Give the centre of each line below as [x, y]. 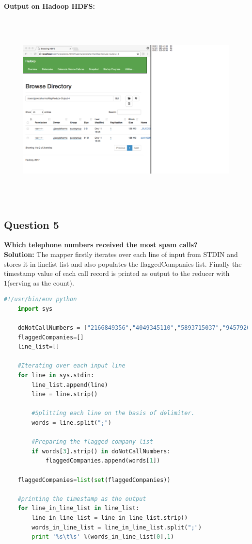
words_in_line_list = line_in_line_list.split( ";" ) [117, 527]
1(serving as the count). [39, 282]
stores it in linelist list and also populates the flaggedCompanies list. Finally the [123, 264]
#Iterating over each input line [71, 366]
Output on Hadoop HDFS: [49, 6]
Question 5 [31, 224]
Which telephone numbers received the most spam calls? [101, 245]
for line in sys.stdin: [56, 376]
